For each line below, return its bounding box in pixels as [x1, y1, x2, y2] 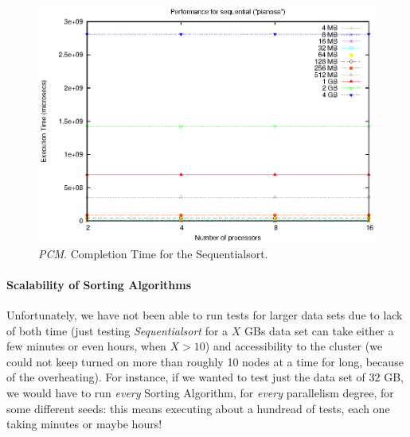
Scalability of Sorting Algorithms [6, 276, 192, 292]
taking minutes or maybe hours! [6, 416, 162, 432]
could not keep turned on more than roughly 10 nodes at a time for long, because [6, 353, 404, 369]
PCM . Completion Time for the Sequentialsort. [38, 245, 268, 261]
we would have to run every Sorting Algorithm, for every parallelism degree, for [6, 385, 394, 401]
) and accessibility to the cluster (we [205, 338, 383, 354]
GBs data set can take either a [244, 322, 394, 338]
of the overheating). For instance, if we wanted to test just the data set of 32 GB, [6, 369, 404, 385]
